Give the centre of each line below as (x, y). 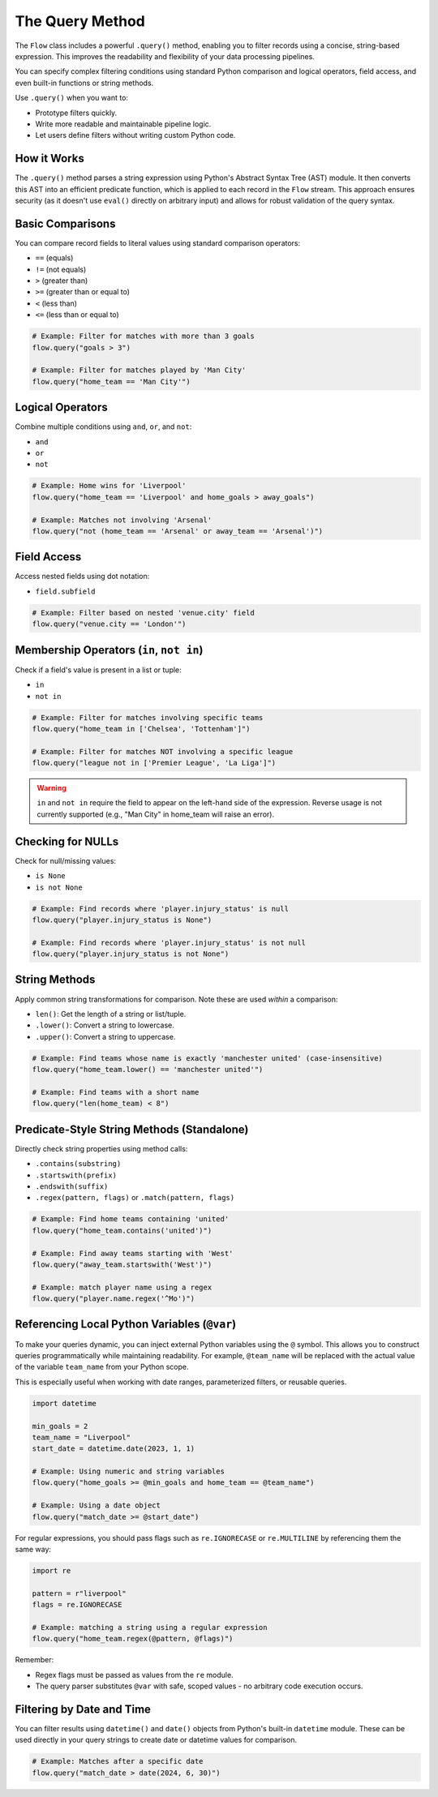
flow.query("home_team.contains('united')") (122, 1230)
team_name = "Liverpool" (82, 1437)
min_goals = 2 (60, 1426)
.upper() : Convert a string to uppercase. (105, 1036)
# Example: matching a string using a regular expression (150, 1627)
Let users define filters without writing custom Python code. (135, 135)
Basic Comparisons (65, 223)
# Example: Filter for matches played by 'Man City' (139, 370)
